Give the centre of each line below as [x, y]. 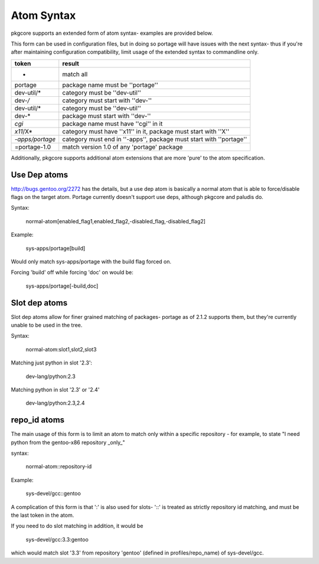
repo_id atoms [38, 420]
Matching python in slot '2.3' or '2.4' [55, 389]
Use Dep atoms [39, 175]
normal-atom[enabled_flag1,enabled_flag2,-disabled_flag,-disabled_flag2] [116, 221]
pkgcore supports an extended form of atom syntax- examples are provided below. [112, 33]
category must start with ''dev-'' [107, 100]
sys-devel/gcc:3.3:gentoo [57, 539]
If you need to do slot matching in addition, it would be [77, 526]
